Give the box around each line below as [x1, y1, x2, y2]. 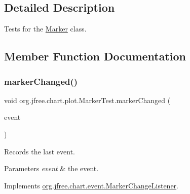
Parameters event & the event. [4, 163, 99, 174]
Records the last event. [4, 146, 75, 156]
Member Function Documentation [4, 48, 186, 64]
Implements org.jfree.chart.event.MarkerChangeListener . [4, 180, 179, 190]
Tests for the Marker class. [4, 23, 87, 34]
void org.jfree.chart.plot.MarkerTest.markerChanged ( [4, 94, 171, 105]
